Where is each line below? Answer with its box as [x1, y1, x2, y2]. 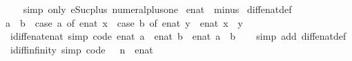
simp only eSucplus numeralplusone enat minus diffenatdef [23, 2, 292, 16]
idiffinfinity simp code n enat [10, 42, 153, 56]
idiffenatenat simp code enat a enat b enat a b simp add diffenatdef [10, 29, 346, 43]
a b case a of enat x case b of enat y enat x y [6, 15, 243, 29]
